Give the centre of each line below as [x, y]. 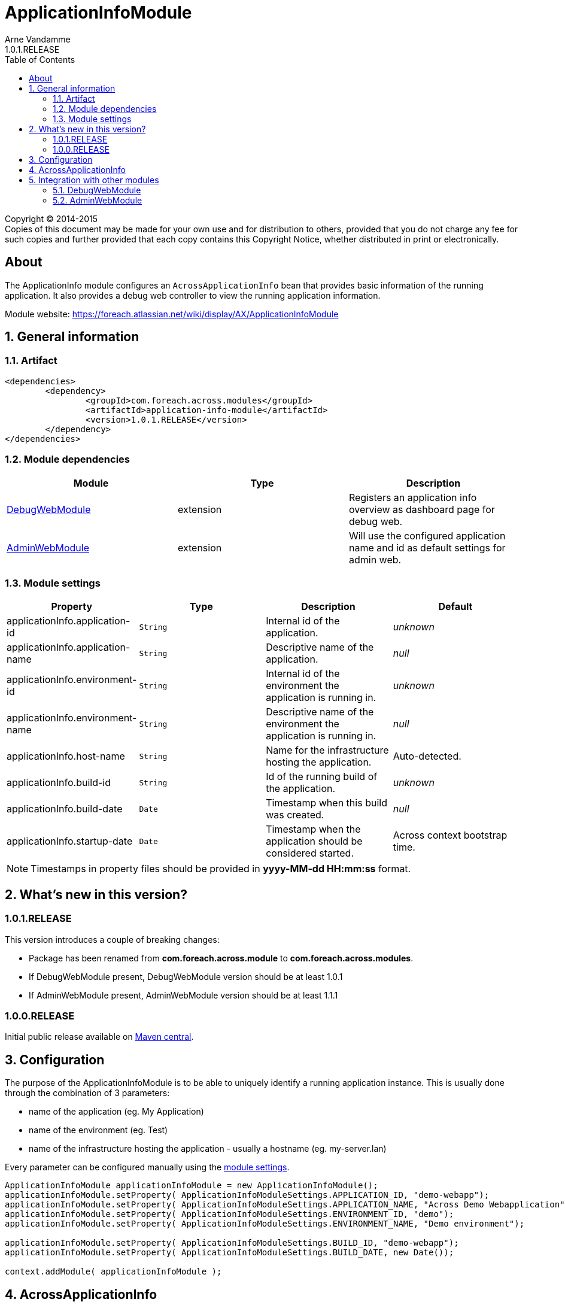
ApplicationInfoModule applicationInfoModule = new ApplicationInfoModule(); [192, 1186]
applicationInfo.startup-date [70, 841]
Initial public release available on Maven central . [99, 1037]
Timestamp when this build [326, 803]
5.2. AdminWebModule [98, 200]
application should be [314, 841]
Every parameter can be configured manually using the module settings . [147, 1167]
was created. [295, 815]
